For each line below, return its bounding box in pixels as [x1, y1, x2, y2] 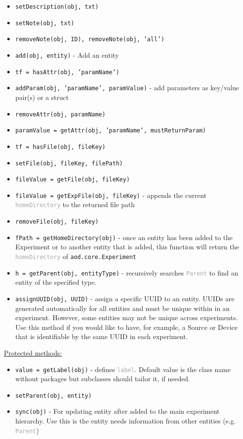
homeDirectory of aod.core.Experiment [15, 251, 137, 261]
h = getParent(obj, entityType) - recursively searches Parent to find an [15, 267, 239, 277]
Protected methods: [4, 347, 62, 358]
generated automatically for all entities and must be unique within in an [15, 303, 230, 313]
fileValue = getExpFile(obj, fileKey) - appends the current [15, 190, 207, 200]
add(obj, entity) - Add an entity [15, 49, 119, 60]
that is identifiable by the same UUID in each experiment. [15, 331, 188, 341]
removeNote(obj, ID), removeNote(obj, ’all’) [15, 36, 165, 43]
